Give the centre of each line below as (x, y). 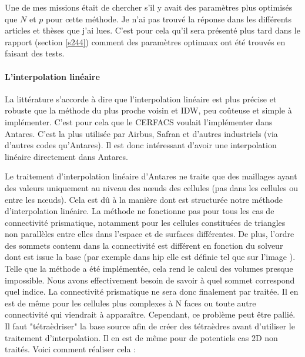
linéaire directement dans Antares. (66, 156)
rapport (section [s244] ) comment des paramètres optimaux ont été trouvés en (145, 41)
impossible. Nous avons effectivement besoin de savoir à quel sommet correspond (150, 280)
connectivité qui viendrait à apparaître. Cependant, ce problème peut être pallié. (150, 314)
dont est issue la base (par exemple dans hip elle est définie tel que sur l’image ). (150, 257)
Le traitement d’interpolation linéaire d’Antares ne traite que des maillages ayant (151, 176)
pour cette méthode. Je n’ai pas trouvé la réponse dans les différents (169, 19)
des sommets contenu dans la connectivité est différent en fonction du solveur (144, 245)
